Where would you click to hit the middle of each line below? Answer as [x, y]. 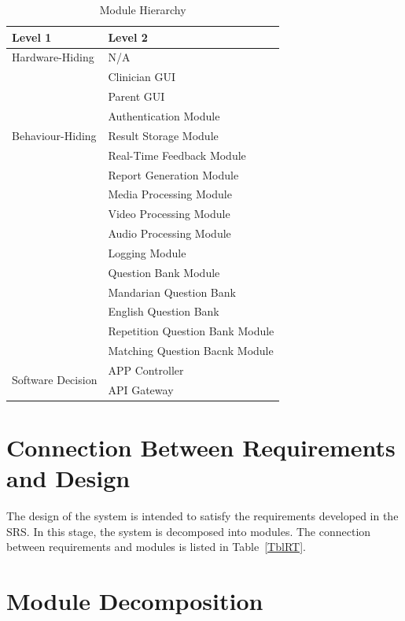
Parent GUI [136, 96]
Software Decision [55, 380]
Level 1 [32, 37]
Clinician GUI [142, 77]
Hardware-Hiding [53, 57]
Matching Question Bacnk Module [191, 351]
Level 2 [128, 37]
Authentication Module [164, 115]
